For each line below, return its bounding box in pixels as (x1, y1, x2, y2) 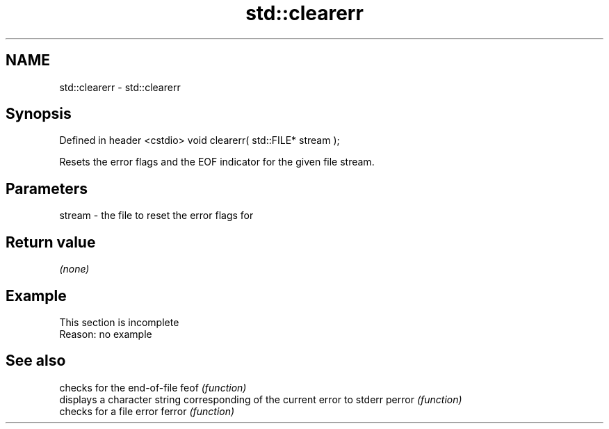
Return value (6, 233, 96, 251)
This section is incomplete (59, 316, 179, 328)
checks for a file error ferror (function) (59, 405, 235, 417)
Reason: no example (59, 327, 152, 340)
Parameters (6, 179, 88, 197)
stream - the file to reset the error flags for (59, 209, 254, 222)
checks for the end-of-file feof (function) (59, 381, 247, 394)
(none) (59, 263, 90, 275)
